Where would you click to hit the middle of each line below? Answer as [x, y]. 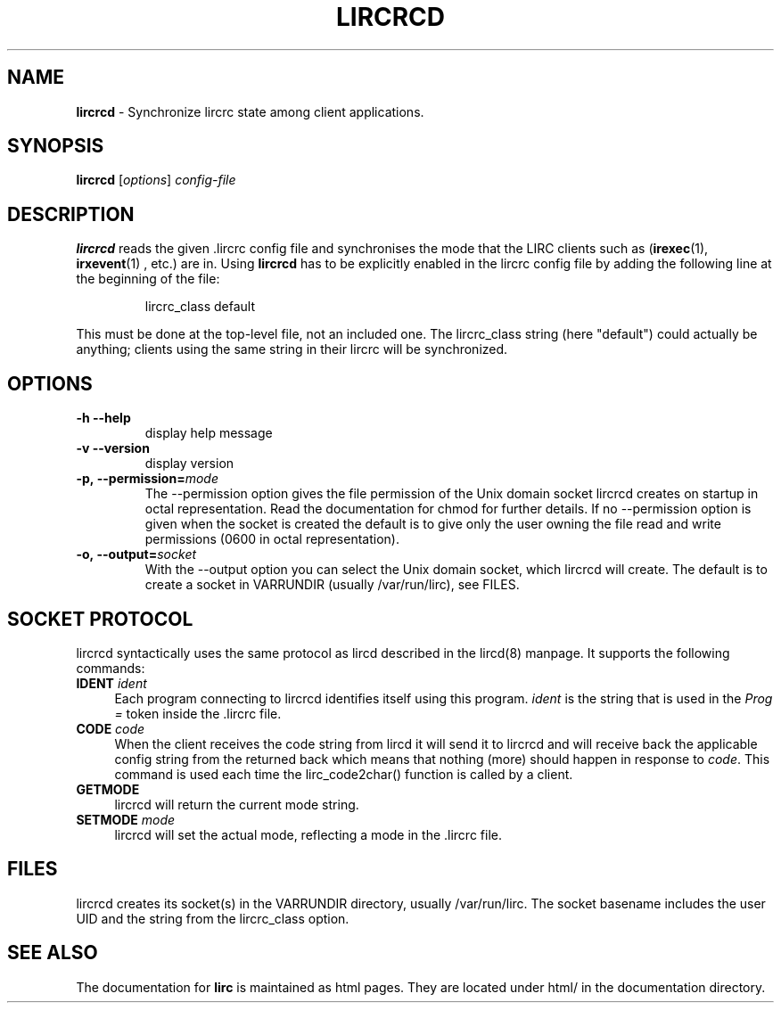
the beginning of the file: [148, 279]
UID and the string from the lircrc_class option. [213, 918]
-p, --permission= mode [147, 479]
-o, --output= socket [136, 554]
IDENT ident [111, 683]
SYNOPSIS [56, 146]
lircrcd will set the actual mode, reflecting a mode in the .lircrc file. [308, 834]
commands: [111, 668]
